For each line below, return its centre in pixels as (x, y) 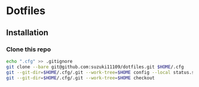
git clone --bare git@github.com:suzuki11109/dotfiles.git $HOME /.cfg (95, 67)
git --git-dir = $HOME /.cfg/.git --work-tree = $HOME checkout (81, 78)
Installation (27, 33)
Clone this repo (29, 49)
